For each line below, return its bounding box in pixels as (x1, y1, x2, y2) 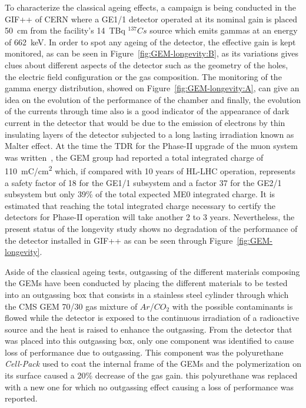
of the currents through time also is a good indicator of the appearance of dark (5, 105, 290, 117)
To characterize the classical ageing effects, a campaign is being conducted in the (5, 1, 296, 13)
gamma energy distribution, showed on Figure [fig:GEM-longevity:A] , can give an (5, 82, 300, 94)
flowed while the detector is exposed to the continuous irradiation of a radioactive (5, 311, 300, 324)
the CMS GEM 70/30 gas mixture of (5, 300, 138, 312)
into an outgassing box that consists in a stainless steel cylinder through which (5, 288, 289, 300)
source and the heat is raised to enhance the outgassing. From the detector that (5, 323, 292, 335)
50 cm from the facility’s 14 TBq (5, 24, 125, 37)
